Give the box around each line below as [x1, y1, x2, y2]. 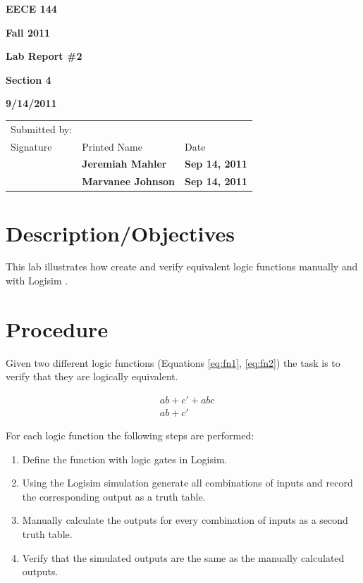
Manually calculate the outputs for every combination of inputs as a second [22, 513, 348, 527]
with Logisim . [6, 273, 68, 288]
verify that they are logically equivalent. [6, 369, 178, 384]
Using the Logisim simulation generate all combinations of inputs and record [22, 475, 353, 490]
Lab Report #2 [6, 49, 82, 63]
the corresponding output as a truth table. [22, 489, 206, 503]
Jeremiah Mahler [82, 156, 167, 171]
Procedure [6, 314, 109, 343]
